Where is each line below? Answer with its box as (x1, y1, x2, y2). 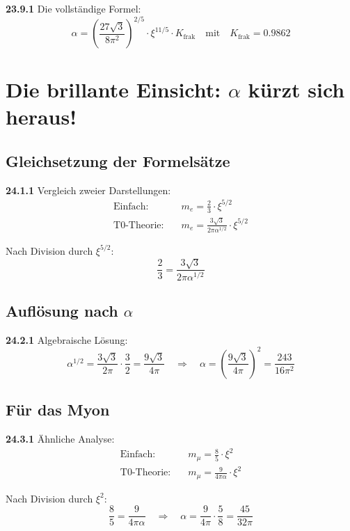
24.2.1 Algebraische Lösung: (6, 332, 128, 347)
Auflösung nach (6, 300, 118, 322)
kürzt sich (248, 75, 345, 104)
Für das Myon (6, 399, 110, 420)
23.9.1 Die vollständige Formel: (6, 1, 141, 15)
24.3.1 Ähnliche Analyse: (6, 431, 115, 446)
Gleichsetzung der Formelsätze (6, 150, 230, 172)
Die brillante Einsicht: (6, 75, 221, 104)
